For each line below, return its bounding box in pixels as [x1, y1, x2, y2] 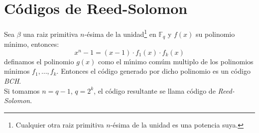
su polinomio [195, 28, 235, 39]
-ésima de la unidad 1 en [84, 27, 156, 39]
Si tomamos [4, 85, 40, 96]
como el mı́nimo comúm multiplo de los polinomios [98, 56, 254, 66]
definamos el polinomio [4, 56, 74, 66]
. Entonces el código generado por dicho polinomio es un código [56, 66, 251, 76]
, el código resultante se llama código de [94, 85, 216, 96]
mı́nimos [4, 66, 30, 76]
